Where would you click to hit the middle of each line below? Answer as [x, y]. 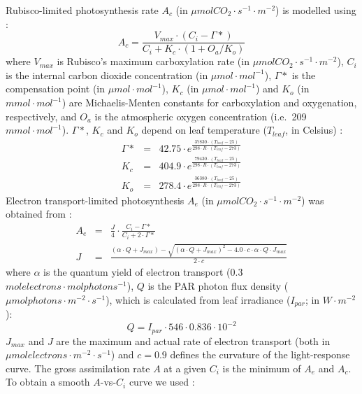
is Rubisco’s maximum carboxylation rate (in [153, 61]
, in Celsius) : [314, 130]
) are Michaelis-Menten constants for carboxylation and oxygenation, [209, 103]
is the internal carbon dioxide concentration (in [107, 75]
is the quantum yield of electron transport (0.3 [143, 272]
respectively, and [41, 116]
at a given [185, 368]
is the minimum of [262, 368]
